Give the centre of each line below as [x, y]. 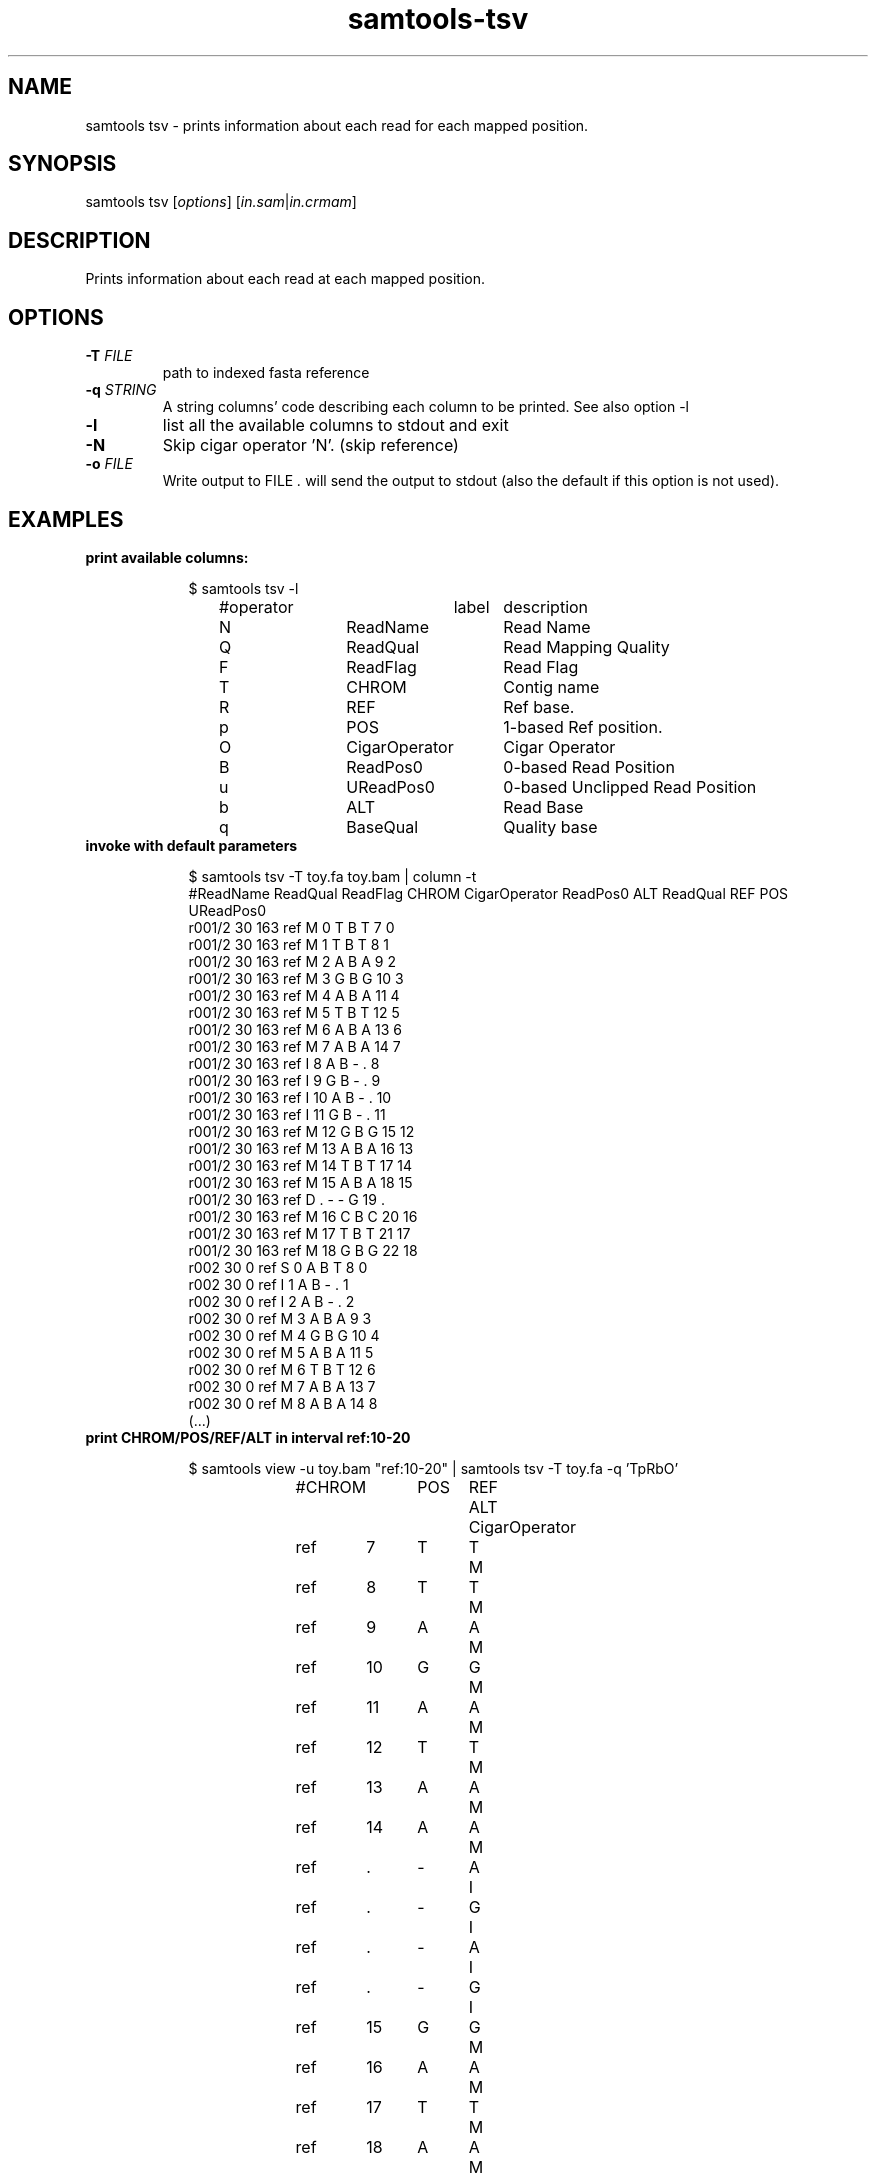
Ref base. [539, 706]
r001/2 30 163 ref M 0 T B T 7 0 [291, 927]
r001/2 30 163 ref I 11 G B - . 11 [287, 1114]
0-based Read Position [589, 766]
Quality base [550, 826]
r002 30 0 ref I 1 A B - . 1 [268, 1284]
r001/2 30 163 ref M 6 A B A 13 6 [295, 1029]
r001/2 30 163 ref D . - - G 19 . [286, 1199]
